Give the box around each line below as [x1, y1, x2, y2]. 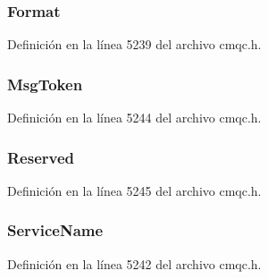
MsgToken [7, 72, 83, 95]
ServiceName [7, 219, 104, 241]
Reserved [7, 146, 75, 168]
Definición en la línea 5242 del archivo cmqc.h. [7, 254, 262, 273]
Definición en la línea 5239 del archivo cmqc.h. [7, 35, 262, 54]
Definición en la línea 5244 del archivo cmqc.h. [7, 108, 262, 127]
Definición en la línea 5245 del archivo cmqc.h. [7, 181, 262, 199]
